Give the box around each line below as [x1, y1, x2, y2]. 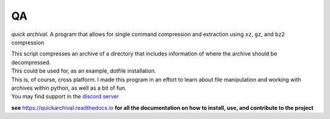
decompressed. [11, 59, 51, 66]
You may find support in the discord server [11, 93, 119, 100]
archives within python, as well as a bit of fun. [11, 84, 127, 92]
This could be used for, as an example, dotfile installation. [11, 67, 156, 74]
